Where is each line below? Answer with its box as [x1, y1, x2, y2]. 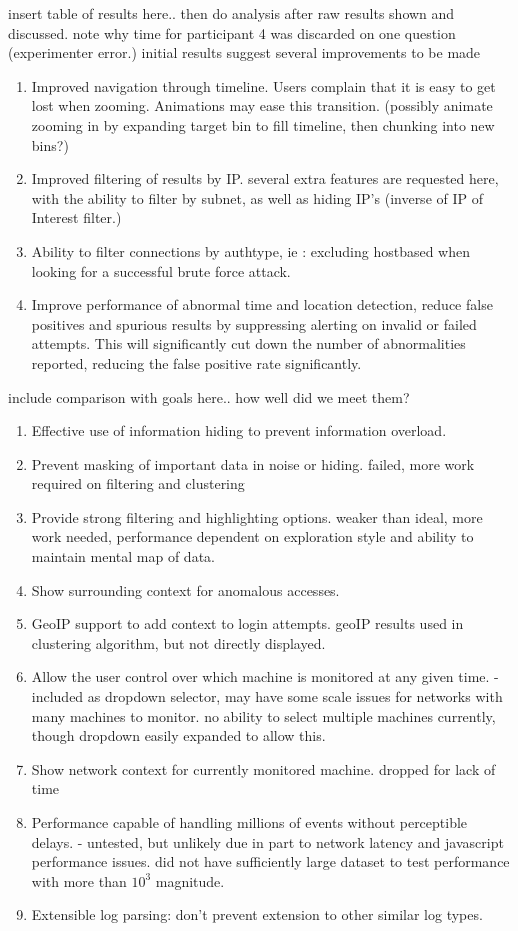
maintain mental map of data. [31, 546, 215, 567]
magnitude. [155, 870, 225, 891]
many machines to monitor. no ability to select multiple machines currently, [31, 705, 496, 726]
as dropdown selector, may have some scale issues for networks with [87, 686, 503, 707]
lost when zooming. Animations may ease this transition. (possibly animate [31, 95, 493, 116]
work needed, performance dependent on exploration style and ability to [31, 526, 474, 547]
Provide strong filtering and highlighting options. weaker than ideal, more [31, 506, 483, 527]
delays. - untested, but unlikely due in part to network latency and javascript [31, 831, 504, 852]
